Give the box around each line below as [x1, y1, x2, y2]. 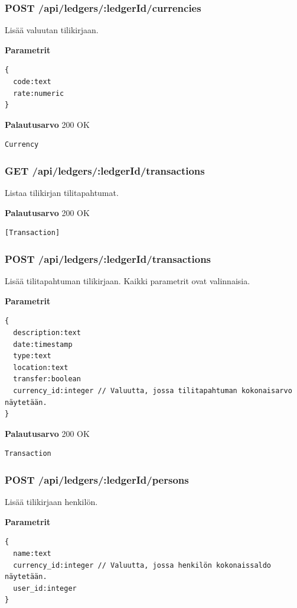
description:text [13, 328, 81, 337]
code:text [13, 78, 51, 86]
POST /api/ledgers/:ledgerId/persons [5, 472, 189, 487]
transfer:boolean [13, 375, 81, 384]
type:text [13, 352, 51, 361]
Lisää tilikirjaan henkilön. [5, 496, 98, 508]
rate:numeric [13, 89, 64, 98]
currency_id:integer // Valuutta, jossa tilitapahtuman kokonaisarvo [13, 386, 292, 395]
